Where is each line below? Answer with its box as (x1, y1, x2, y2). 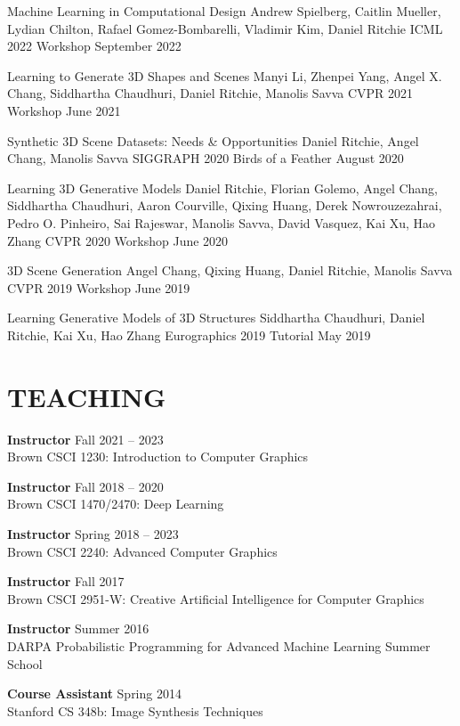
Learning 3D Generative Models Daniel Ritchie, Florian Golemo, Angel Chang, (7, 178, 439, 197)
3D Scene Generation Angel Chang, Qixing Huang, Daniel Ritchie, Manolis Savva (7, 261, 453, 280)
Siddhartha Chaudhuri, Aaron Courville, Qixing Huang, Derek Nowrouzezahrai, (7, 196, 442, 215)
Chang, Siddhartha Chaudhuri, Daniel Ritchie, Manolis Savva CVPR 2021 (7, 84, 414, 102)
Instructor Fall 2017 (7, 572, 125, 591)
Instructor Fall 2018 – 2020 (7, 477, 164, 495)
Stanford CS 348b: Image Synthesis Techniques (7, 701, 263, 720)
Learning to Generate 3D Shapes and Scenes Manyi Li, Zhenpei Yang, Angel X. (7, 66, 442, 85)
